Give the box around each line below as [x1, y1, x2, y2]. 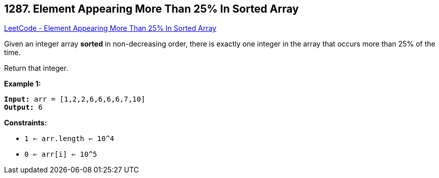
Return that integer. [4, 64, 69, 73]
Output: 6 [4, 103, 43, 112]
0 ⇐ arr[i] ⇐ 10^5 [24, 150, 97, 159]
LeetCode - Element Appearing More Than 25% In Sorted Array [4, 24, 217, 33]
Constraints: [4, 118, 47, 127]
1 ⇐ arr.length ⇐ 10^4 [24, 135, 115, 143]
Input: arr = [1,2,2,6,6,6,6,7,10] [4, 95, 146, 104]
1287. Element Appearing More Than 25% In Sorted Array [4, 3, 299, 15]
